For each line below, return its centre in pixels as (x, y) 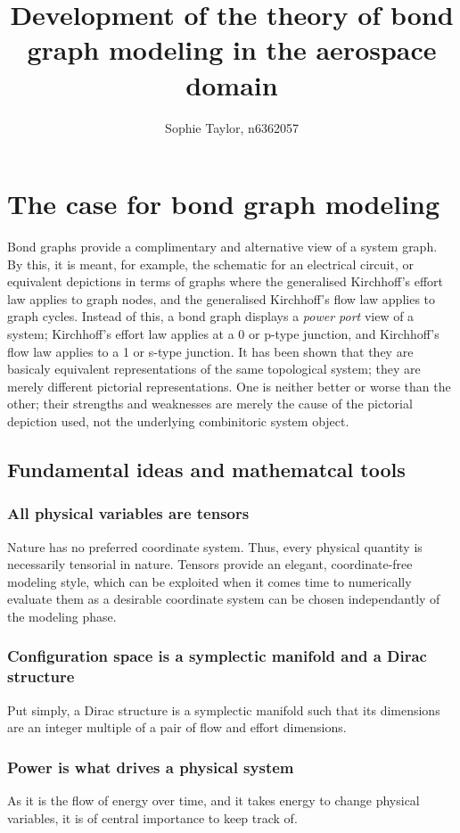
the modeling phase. (62, 616)
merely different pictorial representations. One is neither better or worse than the (229, 386)
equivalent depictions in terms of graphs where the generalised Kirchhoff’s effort (226, 281)
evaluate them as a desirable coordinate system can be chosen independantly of (224, 599)
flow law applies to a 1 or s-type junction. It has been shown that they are (210, 351)
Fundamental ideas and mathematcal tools (206, 469)
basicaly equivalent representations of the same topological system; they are (214, 369)
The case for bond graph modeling (224, 204)
